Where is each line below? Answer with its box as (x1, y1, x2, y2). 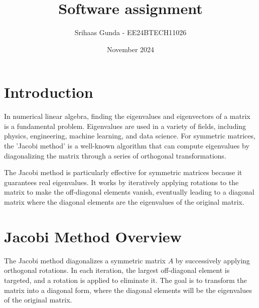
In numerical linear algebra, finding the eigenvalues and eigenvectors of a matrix (4, 111, 250, 121)
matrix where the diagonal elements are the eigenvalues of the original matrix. (4, 197, 244, 207)
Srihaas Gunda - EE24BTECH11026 (74, 27, 187, 38)
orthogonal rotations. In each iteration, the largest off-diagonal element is (4, 265, 230, 275)
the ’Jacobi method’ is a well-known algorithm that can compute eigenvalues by (4, 140, 249, 151)
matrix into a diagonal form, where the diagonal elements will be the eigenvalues (4, 284, 252, 295)
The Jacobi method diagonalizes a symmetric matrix (4, 255, 166, 265)
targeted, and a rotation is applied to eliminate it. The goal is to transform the (4, 274, 247, 285)
